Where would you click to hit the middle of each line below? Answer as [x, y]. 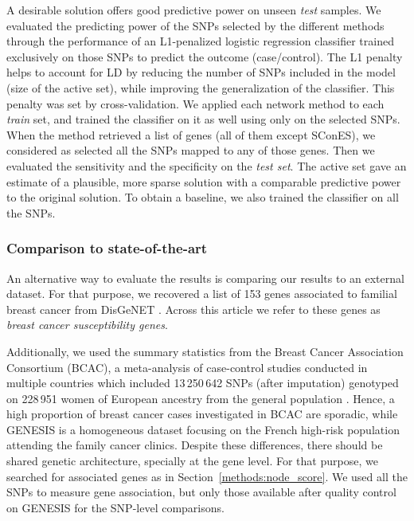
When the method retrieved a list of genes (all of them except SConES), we [191, 134]
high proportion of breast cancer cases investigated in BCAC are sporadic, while [202, 414]
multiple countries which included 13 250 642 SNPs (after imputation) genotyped [203, 383]
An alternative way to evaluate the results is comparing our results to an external [205, 278]
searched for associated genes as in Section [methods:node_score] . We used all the [207, 476]
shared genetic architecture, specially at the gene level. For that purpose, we [192, 461]
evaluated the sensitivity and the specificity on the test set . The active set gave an [207, 165]
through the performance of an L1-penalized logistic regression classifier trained [200, 41]
